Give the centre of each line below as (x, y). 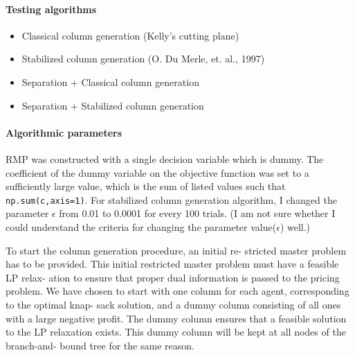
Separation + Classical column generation (110, 81)
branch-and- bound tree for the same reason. (100, 345)
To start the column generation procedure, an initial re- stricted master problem (176, 250)
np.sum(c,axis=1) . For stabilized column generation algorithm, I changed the (171, 199)
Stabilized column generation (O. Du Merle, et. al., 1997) (143, 59)
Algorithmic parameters (64, 132)
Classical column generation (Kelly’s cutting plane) (130, 35)
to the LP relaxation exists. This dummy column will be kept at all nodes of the (176, 332)
